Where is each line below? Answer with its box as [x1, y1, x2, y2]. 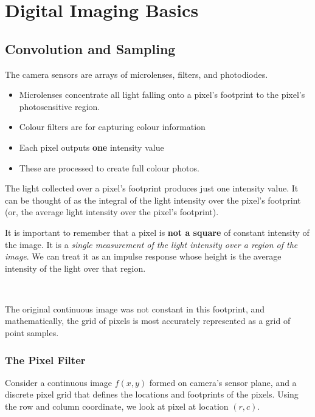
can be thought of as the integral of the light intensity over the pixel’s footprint [5, 193, 301, 206]
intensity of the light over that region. [5, 261, 146, 274]
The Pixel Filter [5, 352, 86, 367]
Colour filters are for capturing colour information [19, 120, 206, 133]
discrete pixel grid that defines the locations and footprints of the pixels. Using [5, 388, 299, 401]
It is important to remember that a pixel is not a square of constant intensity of [5, 226, 310, 238]
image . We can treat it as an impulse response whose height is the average [5, 250, 282, 263]
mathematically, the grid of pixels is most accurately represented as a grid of [5, 314, 291, 327]
